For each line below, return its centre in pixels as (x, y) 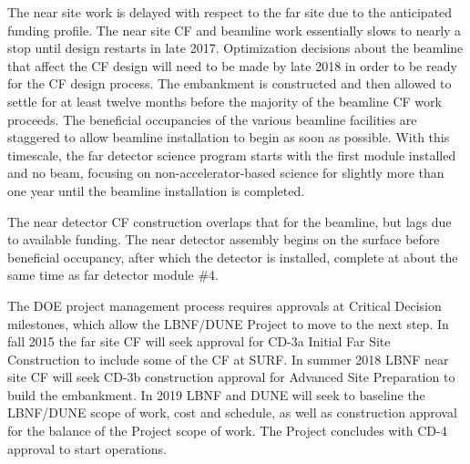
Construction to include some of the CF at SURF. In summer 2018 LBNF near (228, 359)
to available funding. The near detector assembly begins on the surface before (224, 239)
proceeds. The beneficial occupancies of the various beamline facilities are (212, 119)
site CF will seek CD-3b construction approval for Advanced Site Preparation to (231, 377)
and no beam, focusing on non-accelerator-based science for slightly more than (226, 173)
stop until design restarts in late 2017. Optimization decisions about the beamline (235, 48)
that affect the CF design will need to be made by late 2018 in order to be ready (232, 65)
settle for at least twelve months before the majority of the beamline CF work (225, 101)
